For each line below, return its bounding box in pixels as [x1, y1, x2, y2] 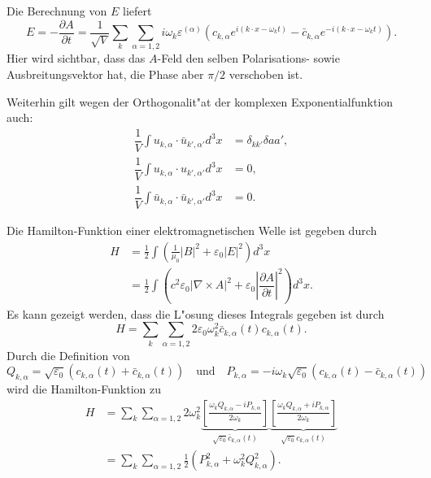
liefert [122, 2, 152, 19]
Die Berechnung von [7, 2, 107, 19]
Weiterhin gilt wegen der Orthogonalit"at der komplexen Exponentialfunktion [7, 93, 394, 110]
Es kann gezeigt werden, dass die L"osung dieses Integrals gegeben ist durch [7, 305, 385, 322]
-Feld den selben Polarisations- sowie [157, 50, 340, 67]
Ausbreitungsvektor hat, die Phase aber [7, 65, 204, 82]
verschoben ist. [229, 65, 303, 82]
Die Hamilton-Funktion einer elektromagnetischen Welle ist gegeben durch [7, 222, 377, 239]
